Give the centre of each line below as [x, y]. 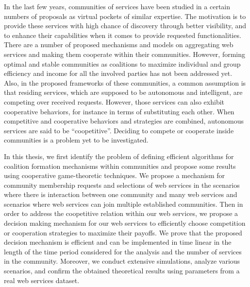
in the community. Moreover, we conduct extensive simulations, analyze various [122, 261]
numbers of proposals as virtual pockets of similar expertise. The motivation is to [125, 16]
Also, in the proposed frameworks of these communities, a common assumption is [125, 82]
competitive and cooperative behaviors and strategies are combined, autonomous [124, 121]
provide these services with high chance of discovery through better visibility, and [125, 26]
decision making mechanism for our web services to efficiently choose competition [125, 223]
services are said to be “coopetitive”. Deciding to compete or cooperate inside [119, 130]
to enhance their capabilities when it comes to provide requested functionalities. [123, 35]
